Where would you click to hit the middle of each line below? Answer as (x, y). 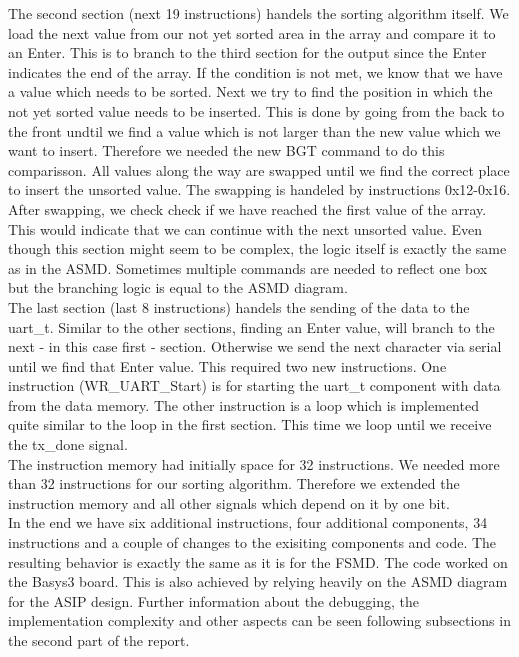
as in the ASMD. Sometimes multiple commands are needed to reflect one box (248, 267)
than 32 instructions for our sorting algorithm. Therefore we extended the (234, 483)
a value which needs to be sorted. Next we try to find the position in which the (250, 91)
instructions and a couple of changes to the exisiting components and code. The (252, 542)
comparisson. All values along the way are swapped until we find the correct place (259, 169)
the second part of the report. (99, 640)
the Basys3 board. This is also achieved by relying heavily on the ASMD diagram (258, 581)
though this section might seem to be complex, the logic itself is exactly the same (257, 248)
